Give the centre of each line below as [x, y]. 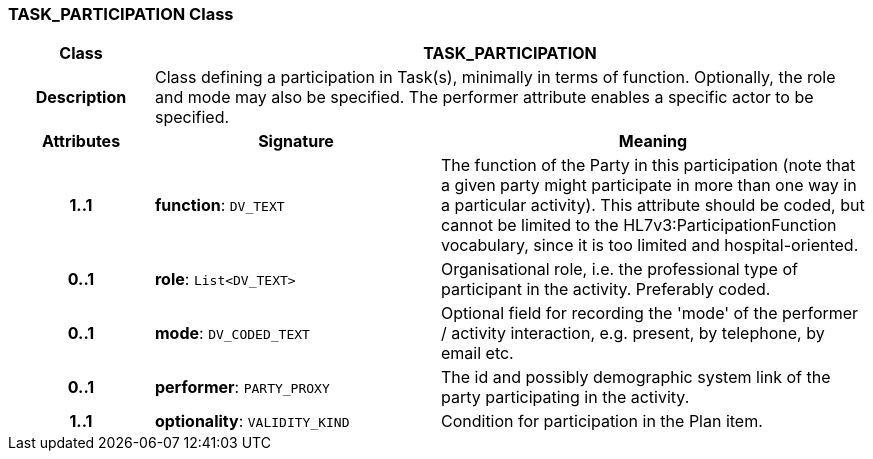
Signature [296, 141]
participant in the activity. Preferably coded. [605, 289]
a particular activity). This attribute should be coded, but [652, 205]
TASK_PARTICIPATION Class [121, 14]
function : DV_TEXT [219, 205]
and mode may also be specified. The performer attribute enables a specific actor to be [484, 97]
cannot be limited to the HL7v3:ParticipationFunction [638, 225]
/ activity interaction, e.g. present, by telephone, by [632, 333]
